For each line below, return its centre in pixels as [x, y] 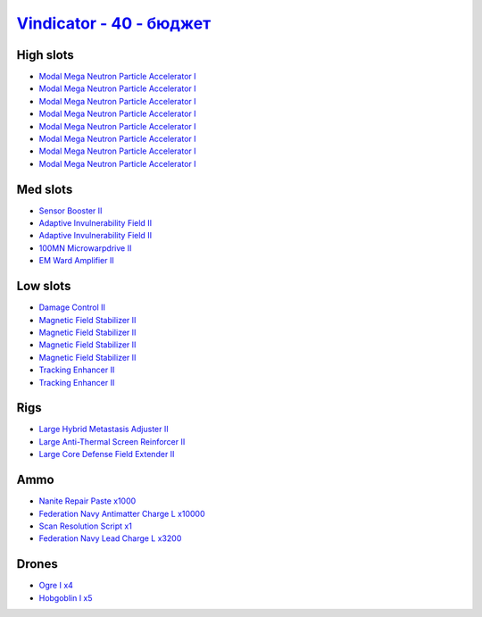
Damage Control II [72, 307]
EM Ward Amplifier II [77, 261]
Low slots [44, 286]
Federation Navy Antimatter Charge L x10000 [122, 513]
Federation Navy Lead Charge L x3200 [110, 538]
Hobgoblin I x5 [66, 597]
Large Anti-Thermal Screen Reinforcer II [112, 441]
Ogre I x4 [56, 586]
